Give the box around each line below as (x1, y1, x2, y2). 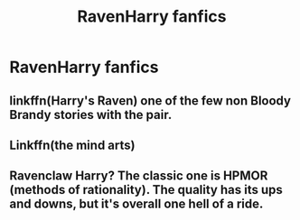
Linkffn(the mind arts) (9, 137, 136, 152)
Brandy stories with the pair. (9, 106, 173, 123)
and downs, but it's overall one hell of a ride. (9, 197, 264, 212)
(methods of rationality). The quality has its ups (9, 182, 283, 197)
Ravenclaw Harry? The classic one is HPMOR (9, 169, 268, 184)
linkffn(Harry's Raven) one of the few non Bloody (9, 93, 292, 108)
